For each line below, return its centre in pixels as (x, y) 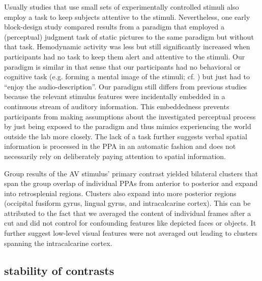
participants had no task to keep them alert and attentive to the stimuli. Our (125, 56)
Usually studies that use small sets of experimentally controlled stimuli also (122, 7)
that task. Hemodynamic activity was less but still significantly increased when (127, 46)
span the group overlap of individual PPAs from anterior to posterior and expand (131, 183)
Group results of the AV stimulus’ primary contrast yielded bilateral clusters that (131, 173)
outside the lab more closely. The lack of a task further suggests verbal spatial (126, 136)
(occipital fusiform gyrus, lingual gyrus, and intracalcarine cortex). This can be (127, 203)
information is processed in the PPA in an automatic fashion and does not (120, 146)
